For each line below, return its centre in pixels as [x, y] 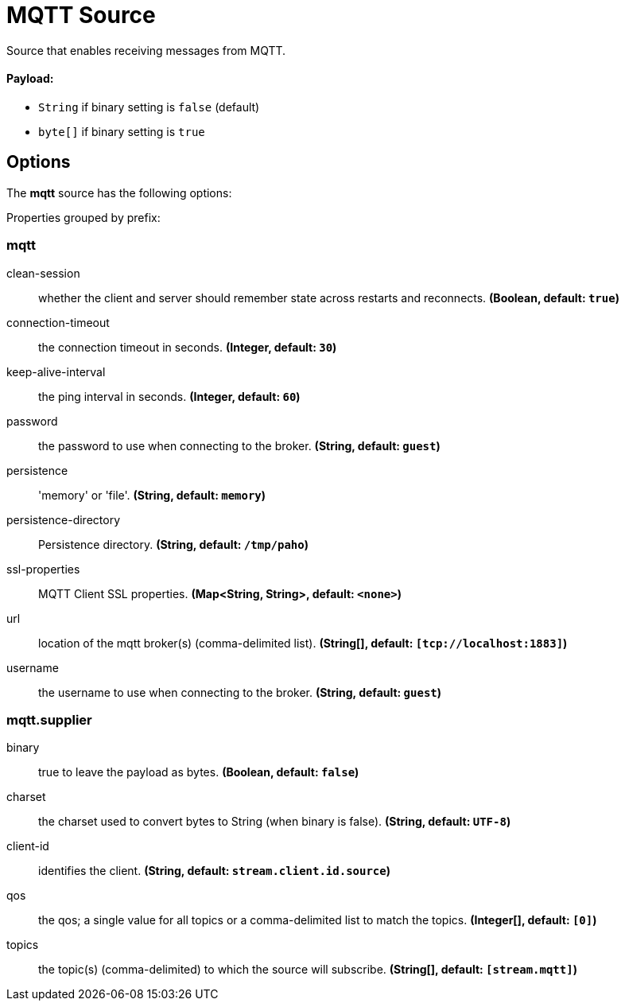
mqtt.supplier [49, 719]
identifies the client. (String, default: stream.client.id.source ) [214, 871]
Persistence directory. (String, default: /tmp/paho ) [173, 544]
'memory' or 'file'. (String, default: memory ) [152, 495]
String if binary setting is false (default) [149, 107]
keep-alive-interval [56, 371]
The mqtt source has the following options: [119, 192]
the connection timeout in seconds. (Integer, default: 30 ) [188, 347]
